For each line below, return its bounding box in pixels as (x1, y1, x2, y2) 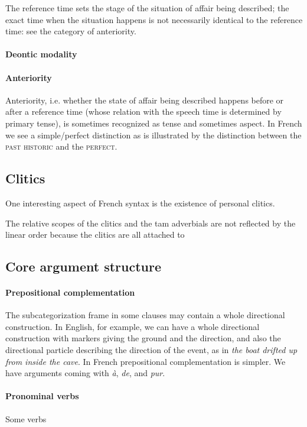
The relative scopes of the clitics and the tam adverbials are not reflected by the (5, 216, 296, 229)
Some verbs (5, 412, 47, 425)
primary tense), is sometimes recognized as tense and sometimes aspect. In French (5, 117, 302, 129)
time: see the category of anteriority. (5, 25, 136, 37)
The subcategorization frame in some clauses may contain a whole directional (5, 309, 285, 321)
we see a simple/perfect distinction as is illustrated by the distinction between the (5, 128, 302, 141)
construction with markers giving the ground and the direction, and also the (5, 332, 281, 344)
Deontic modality (5, 48, 77, 60)
